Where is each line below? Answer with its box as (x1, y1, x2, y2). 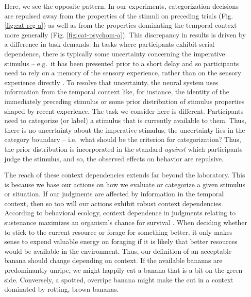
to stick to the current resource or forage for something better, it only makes (4, 227, 233, 237)
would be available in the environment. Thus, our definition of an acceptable (4, 245, 232, 256)
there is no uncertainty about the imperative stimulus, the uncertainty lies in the (4, 124, 245, 135)
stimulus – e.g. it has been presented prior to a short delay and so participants (4, 58, 239, 68)
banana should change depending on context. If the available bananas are (4, 255, 223, 265)
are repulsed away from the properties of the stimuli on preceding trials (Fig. (4, 10, 233, 20)
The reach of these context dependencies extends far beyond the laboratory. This (4, 170, 245, 180)
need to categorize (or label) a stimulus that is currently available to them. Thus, (4, 115, 246, 125)
